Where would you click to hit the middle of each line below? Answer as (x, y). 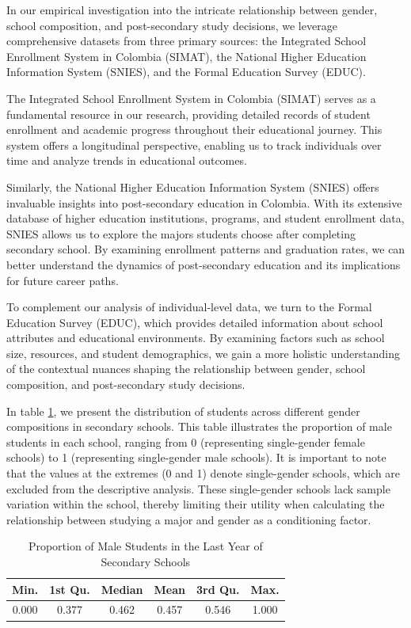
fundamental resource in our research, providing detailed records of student (188, 114)
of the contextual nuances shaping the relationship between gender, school (186, 369)
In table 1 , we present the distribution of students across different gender (183, 411)
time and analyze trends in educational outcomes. (127, 160)
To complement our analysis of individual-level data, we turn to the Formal (189, 307)
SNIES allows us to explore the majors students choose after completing (181, 233)
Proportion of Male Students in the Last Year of (145, 546)
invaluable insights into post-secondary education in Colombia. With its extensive (204, 202)
